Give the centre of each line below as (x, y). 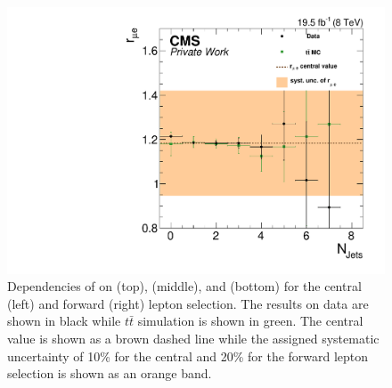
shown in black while (64, 321)
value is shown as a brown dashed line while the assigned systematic (193, 339)
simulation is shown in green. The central (250, 321)
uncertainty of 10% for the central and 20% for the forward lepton (188, 356)
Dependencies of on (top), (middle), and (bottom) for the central (184, 286)
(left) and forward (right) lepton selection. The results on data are (188, 303)
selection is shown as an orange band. (110, 373)
